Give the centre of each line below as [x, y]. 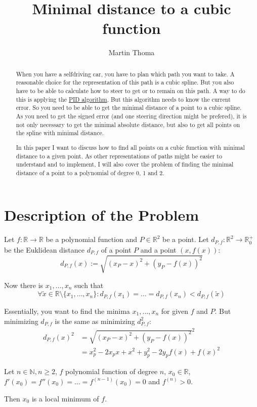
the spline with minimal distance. [60, 133]
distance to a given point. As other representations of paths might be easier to [119, 156]
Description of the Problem [102, 215]
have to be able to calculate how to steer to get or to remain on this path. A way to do [131, 91]
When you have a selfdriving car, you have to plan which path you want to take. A [125, 74]
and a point [158, 249]
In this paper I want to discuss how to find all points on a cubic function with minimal [130, 147]
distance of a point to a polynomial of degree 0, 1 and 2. [90, 172]
